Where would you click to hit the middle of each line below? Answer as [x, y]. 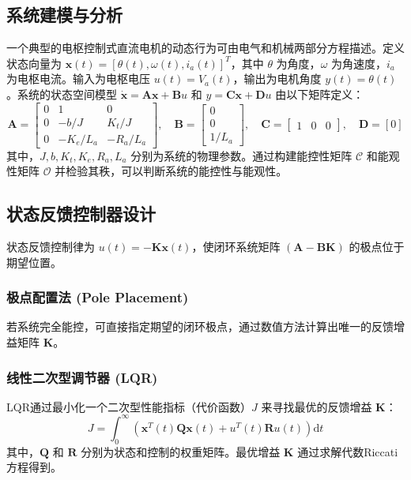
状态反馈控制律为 [51, 247]
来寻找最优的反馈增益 [317, 406]
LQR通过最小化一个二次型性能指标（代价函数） [129, 406]
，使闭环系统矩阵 [236, 247]
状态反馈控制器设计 [81, 214]
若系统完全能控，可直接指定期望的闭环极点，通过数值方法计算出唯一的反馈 [200, 326]
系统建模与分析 [64, 15]
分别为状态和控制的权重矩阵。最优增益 [181, 451]
